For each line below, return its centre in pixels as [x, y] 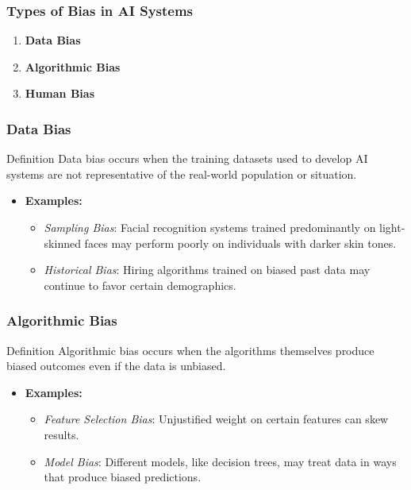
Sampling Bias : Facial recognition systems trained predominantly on [210, 227]
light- [392, 227]
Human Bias [60, 93]
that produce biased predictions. [123, 477]
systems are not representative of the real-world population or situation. [182, 174]
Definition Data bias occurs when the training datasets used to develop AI [187, 158]
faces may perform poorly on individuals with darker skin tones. [240, 243]
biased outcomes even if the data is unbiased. [116, 366]
